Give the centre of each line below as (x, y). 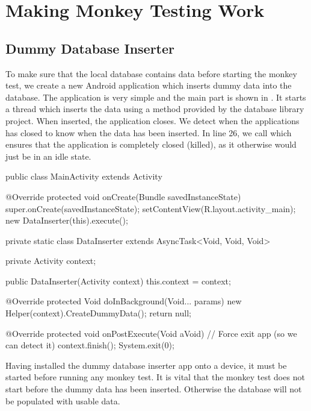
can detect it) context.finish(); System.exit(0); (90, 345)
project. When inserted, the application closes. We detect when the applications (152, 120)
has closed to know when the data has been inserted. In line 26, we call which (149, 132)
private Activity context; (51, 261)
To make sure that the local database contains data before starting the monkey (151, 73)
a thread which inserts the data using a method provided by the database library (155, 109)
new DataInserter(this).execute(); (67, 220)
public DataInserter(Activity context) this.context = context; (118, 281)
